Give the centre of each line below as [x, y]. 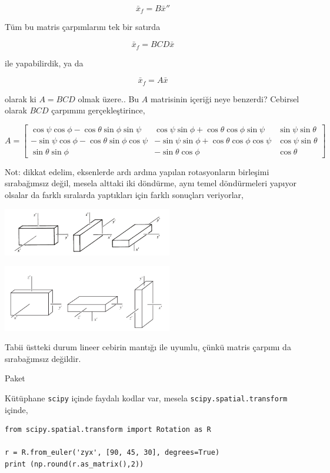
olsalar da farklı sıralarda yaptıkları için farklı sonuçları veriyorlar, [124, 195]
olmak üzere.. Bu [109, 98]
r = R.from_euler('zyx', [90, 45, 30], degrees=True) [112, 453]
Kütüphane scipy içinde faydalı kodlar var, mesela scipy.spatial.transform [146, 397]
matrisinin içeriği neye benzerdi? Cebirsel [225, 98]
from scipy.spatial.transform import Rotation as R [108, 430]
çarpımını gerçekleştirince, [98, 110]
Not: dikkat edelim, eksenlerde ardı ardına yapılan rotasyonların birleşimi [137, 171]
